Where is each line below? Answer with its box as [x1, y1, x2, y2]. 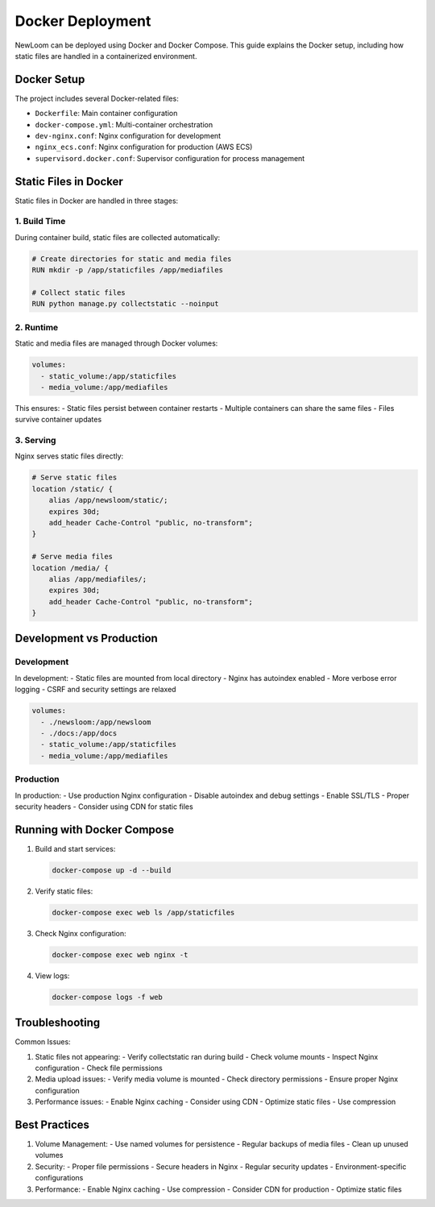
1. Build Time [14, 216, 66, 227]
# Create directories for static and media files [31, 254, 232, 263]
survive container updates [14, 415, 102, 425]
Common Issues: [14, 1037, 72, 1047]
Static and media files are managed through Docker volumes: [14, 338, 218, 348]
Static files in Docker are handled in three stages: [14, 196, 179, 205]
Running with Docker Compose [14, 823, 175, 836]
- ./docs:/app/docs [40, 728, 118, 737]
